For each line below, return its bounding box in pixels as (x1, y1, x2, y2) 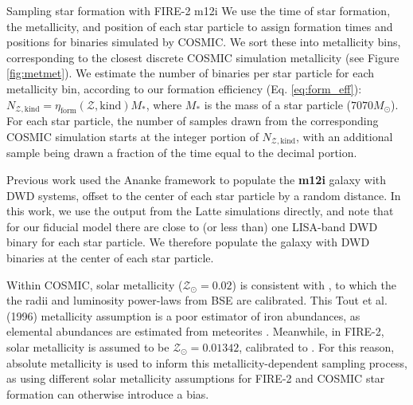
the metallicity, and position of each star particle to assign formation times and (6, 18, 393, 34)
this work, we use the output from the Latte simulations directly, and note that (6, 202, 394, 219)
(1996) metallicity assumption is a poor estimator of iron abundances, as (6, 307, 360, 324)
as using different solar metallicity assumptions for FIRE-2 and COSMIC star (6, 370, 385, 387)
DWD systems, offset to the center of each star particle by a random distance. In (6, 187, 401, 203)
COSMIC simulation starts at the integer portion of (6, 128, 259, 144)
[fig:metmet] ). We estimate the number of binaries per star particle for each (6, 65, 375, 81)
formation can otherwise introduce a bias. (6, 385, 209, 402)
